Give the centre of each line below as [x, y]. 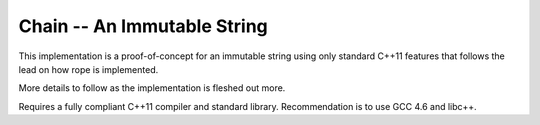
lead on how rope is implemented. [88, 69]
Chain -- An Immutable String [143, 26]
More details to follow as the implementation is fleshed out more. [152, 88]
